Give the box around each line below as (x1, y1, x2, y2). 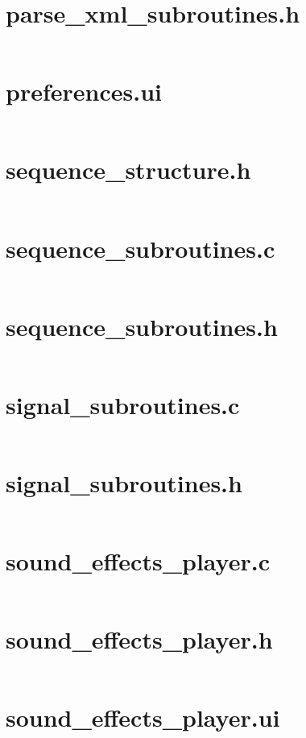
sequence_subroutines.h (6, 309, 278, 342)
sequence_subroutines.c (6, 231, 275, 264)
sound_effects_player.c (6, 545, 270, 578)
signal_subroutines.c (6, 388, 240, 421)
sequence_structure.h (6, 153, 251, 186)
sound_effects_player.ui (6, 701, 280, 734)
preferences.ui (6, 75, 162, 108)
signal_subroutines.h (6, 466, 242, 499)
